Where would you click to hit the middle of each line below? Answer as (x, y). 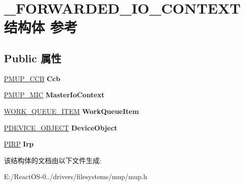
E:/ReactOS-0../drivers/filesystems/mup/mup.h (76, 176)
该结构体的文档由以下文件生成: (53, 160)
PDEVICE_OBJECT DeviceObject (61, 127)
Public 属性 (33, 58)
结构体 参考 (41, 27)
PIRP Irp (19, 144)
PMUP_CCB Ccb (32, 78)
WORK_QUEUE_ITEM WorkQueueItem (71, 111)
